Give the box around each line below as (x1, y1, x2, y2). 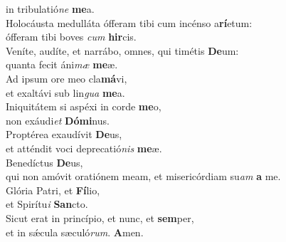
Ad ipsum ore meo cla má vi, (6, 70, 127, 85)
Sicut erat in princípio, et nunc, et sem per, (6, 210, 194, 225)
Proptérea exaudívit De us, (6, 127, 122, 142)
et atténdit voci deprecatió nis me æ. (6, 140, 162, 155)
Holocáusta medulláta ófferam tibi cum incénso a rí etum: (6, 15, 253, 30)
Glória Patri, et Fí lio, (6, 182, 100, 197)
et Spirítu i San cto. (6, 196, 88, 211)
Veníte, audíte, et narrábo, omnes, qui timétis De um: (6, 43, 239, 58)
